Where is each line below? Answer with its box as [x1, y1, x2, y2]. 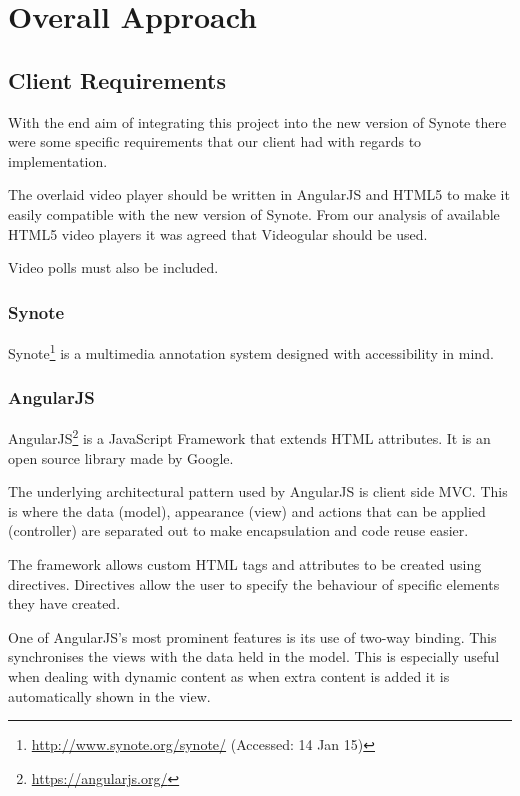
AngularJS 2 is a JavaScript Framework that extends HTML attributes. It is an [8, 425, 491, 449]
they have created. [8, 593, 121, 614]
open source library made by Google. [8, 447, 234, 468]
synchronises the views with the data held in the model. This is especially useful [8, 646, 500, 667]
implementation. [8, 150, 108, 171]
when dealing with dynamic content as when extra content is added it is [8, 666, 450, 687]
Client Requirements [8, 64, 227, 95]
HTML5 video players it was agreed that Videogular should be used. [8, 223, 428, 244]
